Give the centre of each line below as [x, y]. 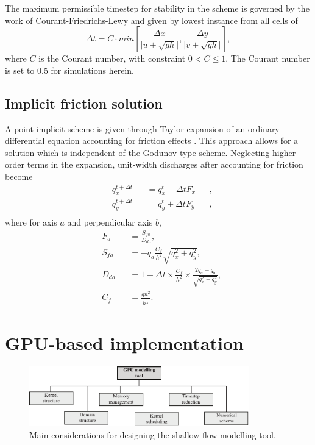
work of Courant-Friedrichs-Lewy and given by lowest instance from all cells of [151, 20]
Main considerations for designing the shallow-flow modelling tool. [153, 434]
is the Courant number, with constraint [112, 58]
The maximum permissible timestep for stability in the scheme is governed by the [157, 8]
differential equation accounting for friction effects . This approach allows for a [152, 141]
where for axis [31, 222]
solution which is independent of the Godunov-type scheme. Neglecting [137, 152]
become [19, 176]
